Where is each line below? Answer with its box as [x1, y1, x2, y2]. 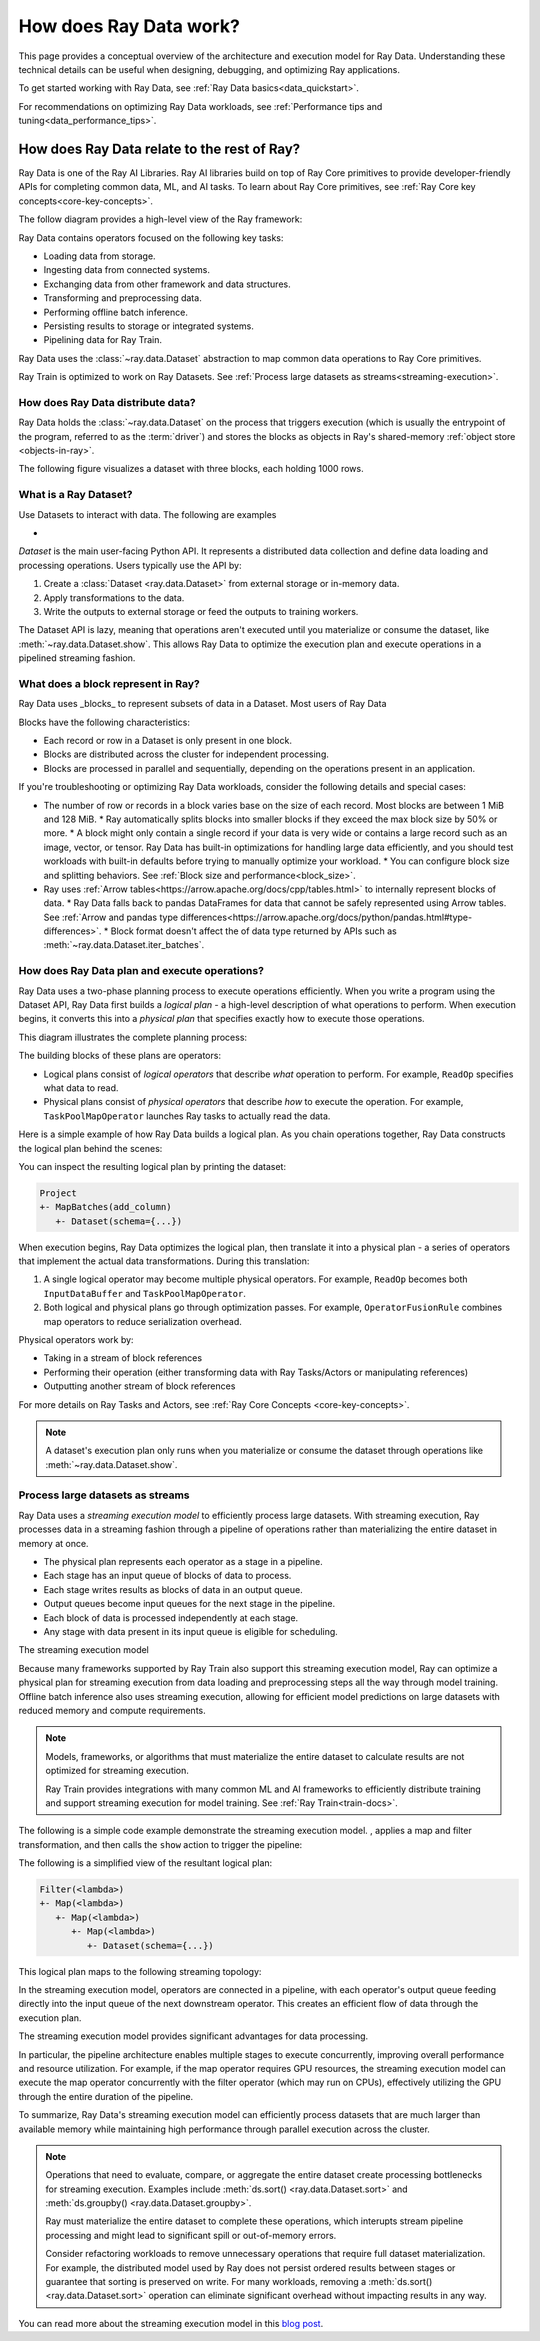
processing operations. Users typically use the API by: [18, 559, 242, 571]
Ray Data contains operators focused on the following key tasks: [18, 231, 284, 244]
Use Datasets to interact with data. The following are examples [18, 508, 277, 520]
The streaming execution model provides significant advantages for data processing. [18, 2030, 369, 2042]
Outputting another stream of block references [43, 1380, 236, 1392]
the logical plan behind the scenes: [18, 1142, 163, 1154]
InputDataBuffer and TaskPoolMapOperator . [43, 1287, 247, 1299]
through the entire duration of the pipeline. [18, 2090, 194, 2102]
